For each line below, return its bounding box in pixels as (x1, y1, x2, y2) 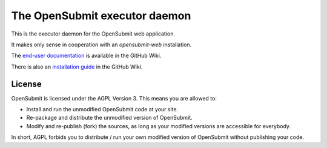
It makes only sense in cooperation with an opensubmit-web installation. (11, 41, 192, 48)
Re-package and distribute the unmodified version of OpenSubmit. (26, 114, 193, 122)
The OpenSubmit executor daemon (11, 9, 191, 22)
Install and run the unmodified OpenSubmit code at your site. (26, 106, 179, 113)
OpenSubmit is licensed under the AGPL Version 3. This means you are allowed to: (11, 94, 217, 102)
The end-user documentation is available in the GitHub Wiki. (11, 52, 162, 60)
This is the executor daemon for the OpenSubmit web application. (11, 30, 176, 37)
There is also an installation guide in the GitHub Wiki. (11, 63, 143, 70)
